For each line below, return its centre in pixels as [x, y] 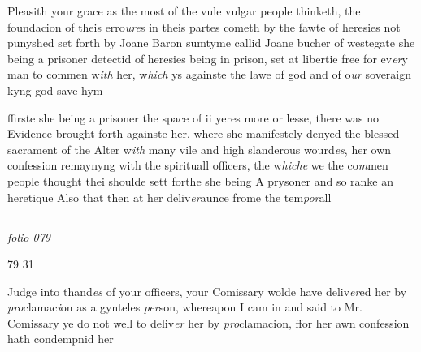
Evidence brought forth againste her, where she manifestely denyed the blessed [204, 133]
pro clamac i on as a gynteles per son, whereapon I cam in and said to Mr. [185, 307]
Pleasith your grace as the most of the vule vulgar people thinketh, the [184, 11]
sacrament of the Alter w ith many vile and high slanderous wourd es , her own [200, 149]
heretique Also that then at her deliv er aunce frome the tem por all [169, 197]
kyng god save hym [55, 90]
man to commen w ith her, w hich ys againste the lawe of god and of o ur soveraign [210, 74]
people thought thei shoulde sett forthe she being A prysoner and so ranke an [201, 180]
